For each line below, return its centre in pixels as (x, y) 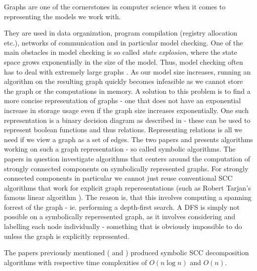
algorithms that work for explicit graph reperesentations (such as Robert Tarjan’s (128, 187)
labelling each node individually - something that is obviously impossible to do (123, 226)
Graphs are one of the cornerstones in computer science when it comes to (115, 6)
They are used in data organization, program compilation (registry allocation (121, 33)
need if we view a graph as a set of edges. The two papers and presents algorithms (128, 139)
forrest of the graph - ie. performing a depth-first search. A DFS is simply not (122, 207)
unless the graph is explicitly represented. (67, 236)
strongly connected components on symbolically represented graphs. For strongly (126, 168)
